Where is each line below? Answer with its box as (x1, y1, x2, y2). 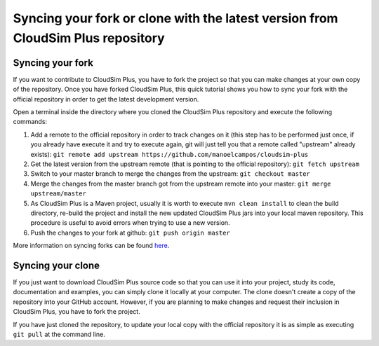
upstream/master (30, 190, 87, 198)
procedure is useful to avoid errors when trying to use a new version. (30, 219, 231, 227)
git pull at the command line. (13, 330, 105, 338)
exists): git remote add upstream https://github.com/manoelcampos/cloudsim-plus (30, 150, 309, 158)
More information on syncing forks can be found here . (13, 242, 170, 250)
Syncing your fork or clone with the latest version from (13, 11, 338, 26)
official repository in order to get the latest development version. (13, 95, 199, 103)
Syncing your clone (13, 259, 100, 271)
